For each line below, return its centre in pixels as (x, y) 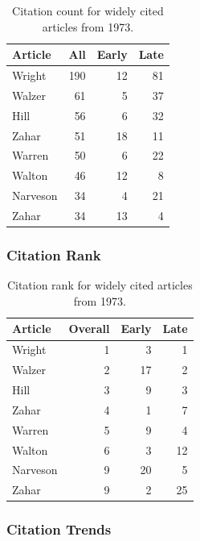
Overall (89, 329)
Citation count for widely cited (88, 10)
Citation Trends (59, 529)
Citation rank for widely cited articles (100, 285)
